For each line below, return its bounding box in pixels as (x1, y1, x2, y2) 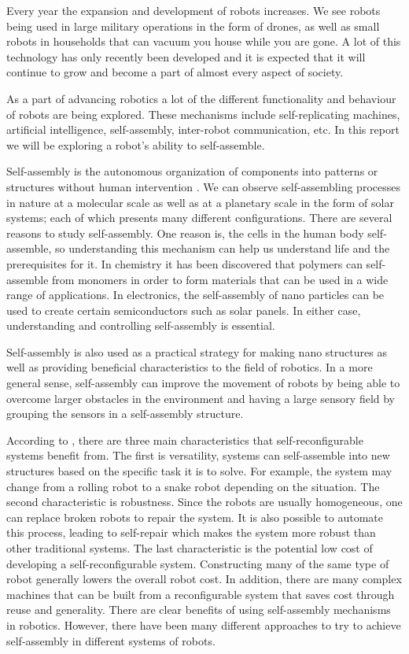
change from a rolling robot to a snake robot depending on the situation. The (6, 478, 380, 494)
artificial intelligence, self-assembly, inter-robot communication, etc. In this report (6, 121, 400, 138)
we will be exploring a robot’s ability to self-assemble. (6, 136, 265, 153)
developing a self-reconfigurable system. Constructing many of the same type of (6, 555, 389, 571)
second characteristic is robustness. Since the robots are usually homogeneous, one (6, 493, 403, 510)
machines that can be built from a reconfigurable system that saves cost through (6, 586, 395, 602)
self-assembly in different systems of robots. (6, 632, 216, 648)
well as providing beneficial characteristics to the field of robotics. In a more (6, 359, 373, 375)
